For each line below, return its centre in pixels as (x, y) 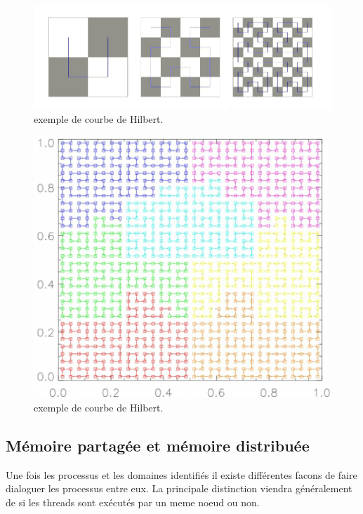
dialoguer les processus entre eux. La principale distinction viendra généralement (179, 488)
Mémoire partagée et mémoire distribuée (158, 445)
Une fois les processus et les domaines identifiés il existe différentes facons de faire (181, 474)
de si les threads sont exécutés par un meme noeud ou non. (133, 502)
